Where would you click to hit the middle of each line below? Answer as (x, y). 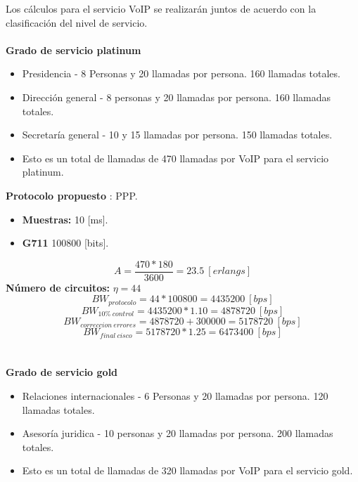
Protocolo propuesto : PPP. (72, 195)
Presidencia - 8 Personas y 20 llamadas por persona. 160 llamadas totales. (181, 73)
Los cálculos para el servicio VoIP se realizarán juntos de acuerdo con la (161, 8)
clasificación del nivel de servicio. (77, 22)
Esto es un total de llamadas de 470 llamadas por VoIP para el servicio (175, 158)
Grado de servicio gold (62, 372)
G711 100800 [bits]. (65, 243)
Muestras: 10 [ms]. (65, 219)
